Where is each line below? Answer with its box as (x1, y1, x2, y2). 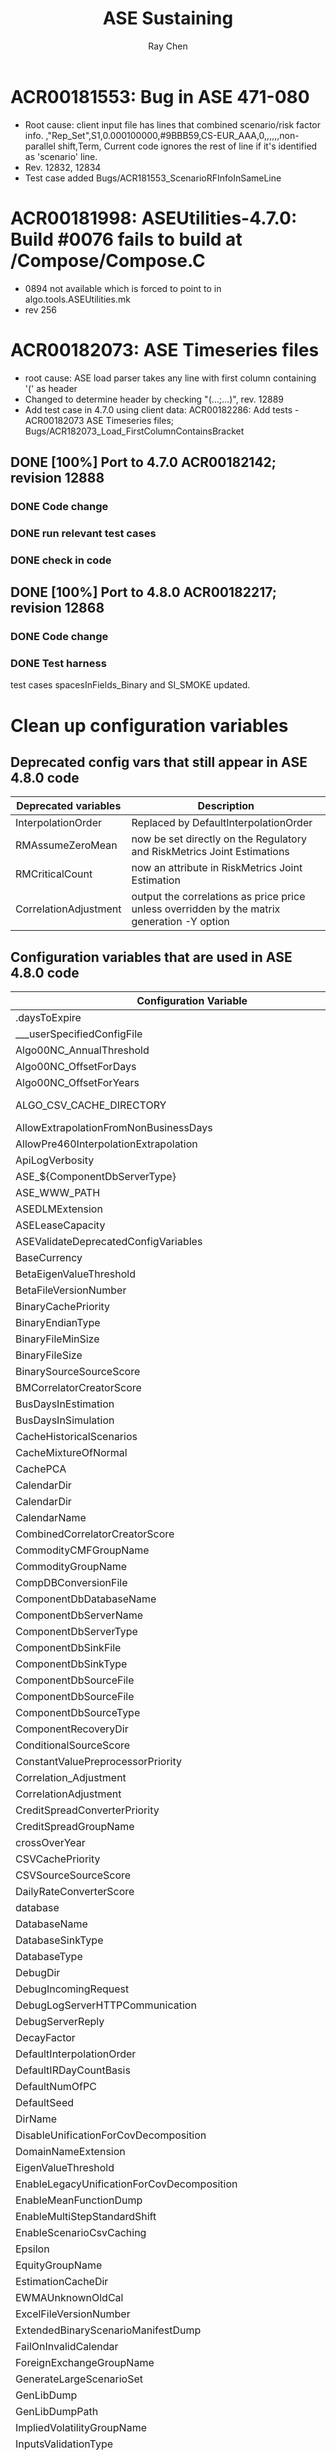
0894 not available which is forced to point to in (24, 282, 222, 294)
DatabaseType (15, 1950, 83, 1964)
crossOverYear (15, 1836, 86, 1850)
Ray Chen (148, 40, 188, 52)
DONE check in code (10, 553, 112, 567)
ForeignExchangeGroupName (15, 2356, 155, 2370)
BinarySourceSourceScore (15, 1365, 141, 1379)
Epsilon (15, 2242, 50, 2256)
